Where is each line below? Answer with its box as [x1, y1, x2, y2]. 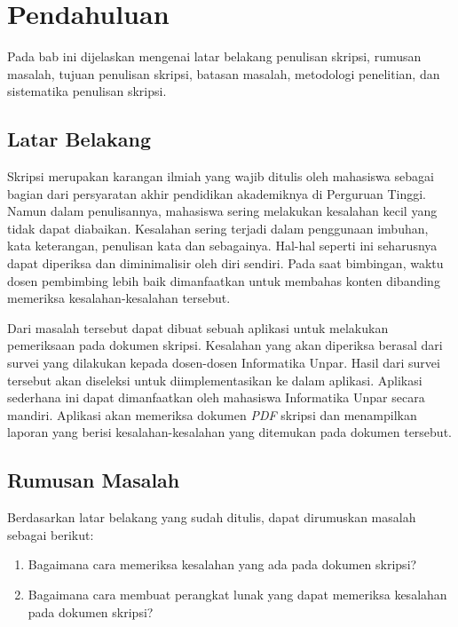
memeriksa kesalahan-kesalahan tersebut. [7, 289, 231, 307]
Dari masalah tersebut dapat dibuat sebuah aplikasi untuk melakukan [7, 318, 389, 337]
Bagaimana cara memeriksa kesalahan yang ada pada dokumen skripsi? [28, 555, 417, 574]
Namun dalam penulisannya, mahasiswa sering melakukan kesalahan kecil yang [7, 202, 438, 220]
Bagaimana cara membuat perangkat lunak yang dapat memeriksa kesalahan [28, 585, 447, 603]
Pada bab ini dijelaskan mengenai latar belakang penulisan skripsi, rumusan [7, 47, 422, 66]
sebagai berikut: [7, 525, 94, 544]
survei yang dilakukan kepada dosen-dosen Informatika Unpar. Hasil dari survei [7, 353, 440, 372]
